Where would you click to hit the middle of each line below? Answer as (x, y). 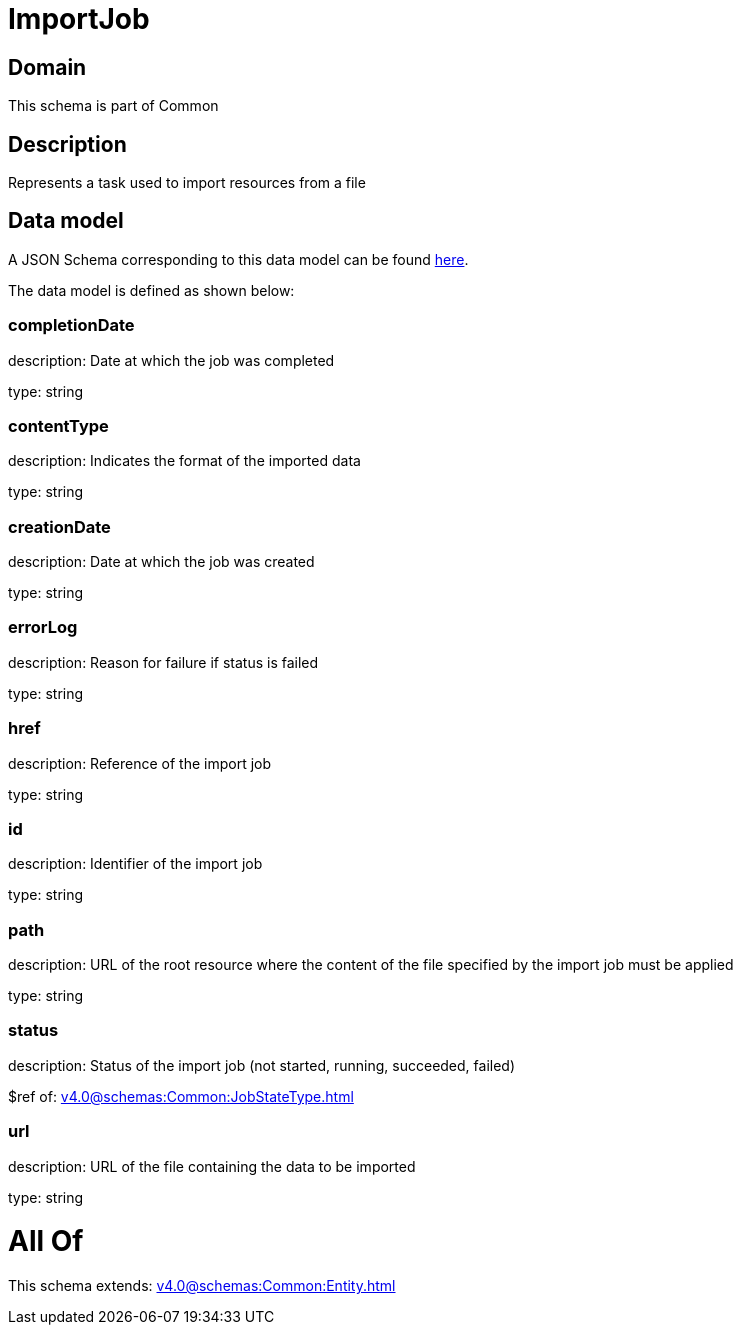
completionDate (71, 325)
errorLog (43, 627)
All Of (46, 1241)
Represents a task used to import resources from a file (187, 183)
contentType (58, 425)
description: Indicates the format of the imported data (184, 461)
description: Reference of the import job (140, 763)
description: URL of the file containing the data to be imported (212, 1166)
